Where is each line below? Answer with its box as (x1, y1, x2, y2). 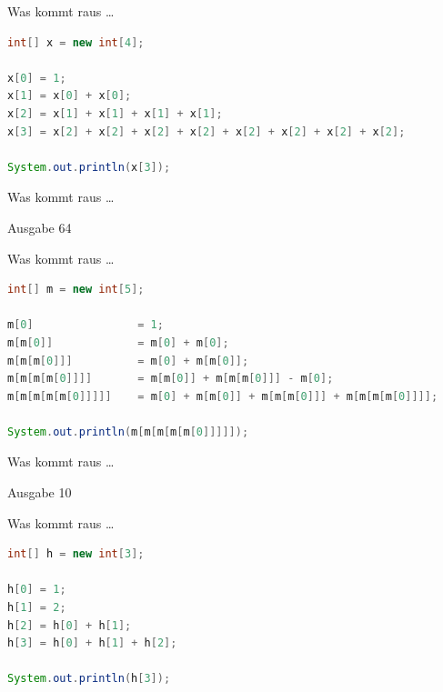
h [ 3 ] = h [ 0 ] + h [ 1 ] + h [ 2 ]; (7, 637, 177, 650)
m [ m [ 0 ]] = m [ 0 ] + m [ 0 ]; (7, 336, 229, 349)
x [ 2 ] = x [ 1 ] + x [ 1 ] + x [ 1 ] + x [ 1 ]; (7, 106, 223, 120)
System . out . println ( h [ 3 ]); (7, 672, 171, 686)
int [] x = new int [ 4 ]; (7, 35, 145, 49)
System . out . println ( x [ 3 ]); (7, 160, 171, 174)
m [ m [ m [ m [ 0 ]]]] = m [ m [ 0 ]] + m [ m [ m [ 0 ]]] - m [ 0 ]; (7, 372, 334, 386)
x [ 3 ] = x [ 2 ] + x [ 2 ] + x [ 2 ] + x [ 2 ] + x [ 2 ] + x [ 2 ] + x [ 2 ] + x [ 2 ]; (7, 125, 406, 138)
